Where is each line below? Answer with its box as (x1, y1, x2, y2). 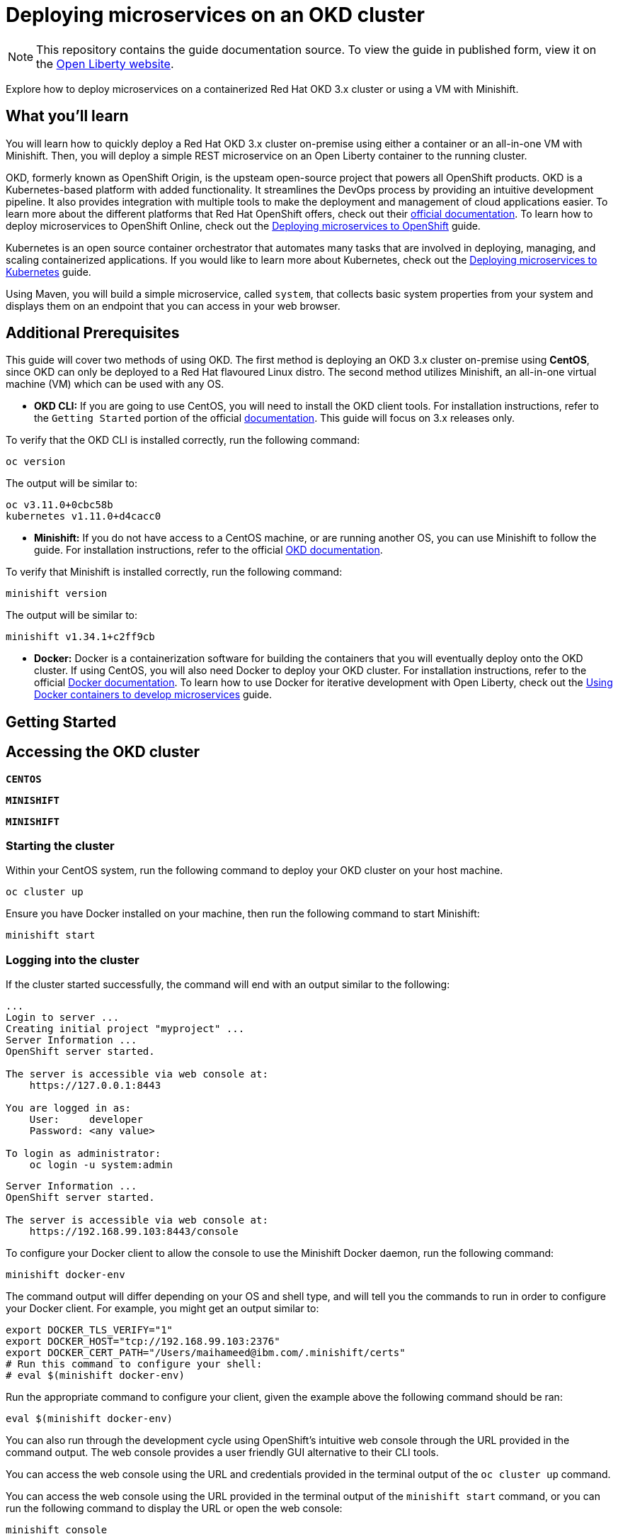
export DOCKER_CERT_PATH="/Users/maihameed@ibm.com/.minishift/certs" (6, 1347, 406, 1359)
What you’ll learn (6, 107, 129, 125)
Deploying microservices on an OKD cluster (6, 3, 425, 27)
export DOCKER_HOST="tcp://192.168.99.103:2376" (6, 1336, 280, 1348)
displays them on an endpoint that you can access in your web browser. (6, 299, 341, 312)
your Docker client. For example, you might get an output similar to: (6, 1302, 319, 1315)
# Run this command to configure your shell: (6, 1358, 263, 1370)
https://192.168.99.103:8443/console (29, 1226, 239, 1238)
